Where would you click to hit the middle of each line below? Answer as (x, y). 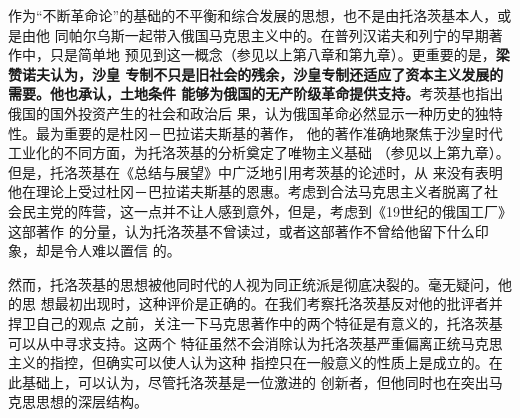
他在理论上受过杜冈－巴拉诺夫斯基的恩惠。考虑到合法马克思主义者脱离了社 (253, 191)
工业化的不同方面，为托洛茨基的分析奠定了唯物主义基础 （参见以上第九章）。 (259, 152)
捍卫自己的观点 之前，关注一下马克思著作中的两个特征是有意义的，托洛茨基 (255, 322)
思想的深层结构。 (91, 401)
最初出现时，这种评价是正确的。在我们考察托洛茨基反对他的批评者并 (278, 303)
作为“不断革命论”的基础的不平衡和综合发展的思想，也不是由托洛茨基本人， (253, 15)
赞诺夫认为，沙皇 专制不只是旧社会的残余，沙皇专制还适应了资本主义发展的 (256, 73)
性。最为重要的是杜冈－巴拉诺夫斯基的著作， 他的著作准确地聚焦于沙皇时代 (255, 132)
